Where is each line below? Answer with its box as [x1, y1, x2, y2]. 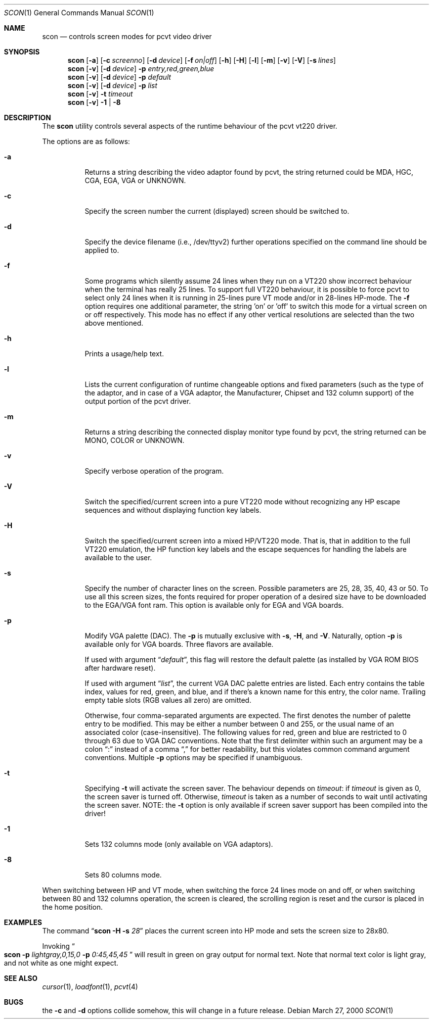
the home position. [42, 903, 103, 911]
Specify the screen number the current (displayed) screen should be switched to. [85, 207, 349, 215]
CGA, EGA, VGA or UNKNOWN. [85, 176, 186, 185]
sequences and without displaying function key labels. [85, 506, 261, 514]
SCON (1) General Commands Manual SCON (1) [4, 8, 154, 17]
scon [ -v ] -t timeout [68, 90, 133, 98]
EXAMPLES [4, 918, 42, 926]
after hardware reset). [85, 664, 156, 672]
